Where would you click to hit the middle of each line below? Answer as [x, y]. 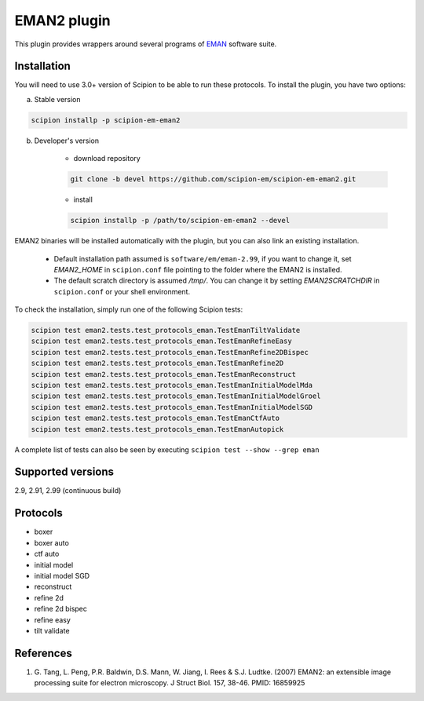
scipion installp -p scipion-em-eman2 [106, 120]
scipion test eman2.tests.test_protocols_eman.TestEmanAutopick [157, 429]
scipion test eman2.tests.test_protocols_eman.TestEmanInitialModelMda [172, 385]
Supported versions [64, 472]
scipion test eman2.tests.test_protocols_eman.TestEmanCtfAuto [155, 418]
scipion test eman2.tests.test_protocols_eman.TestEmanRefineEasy [161, 341]
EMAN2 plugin [62, 20]
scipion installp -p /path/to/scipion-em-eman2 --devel [180, 221]
